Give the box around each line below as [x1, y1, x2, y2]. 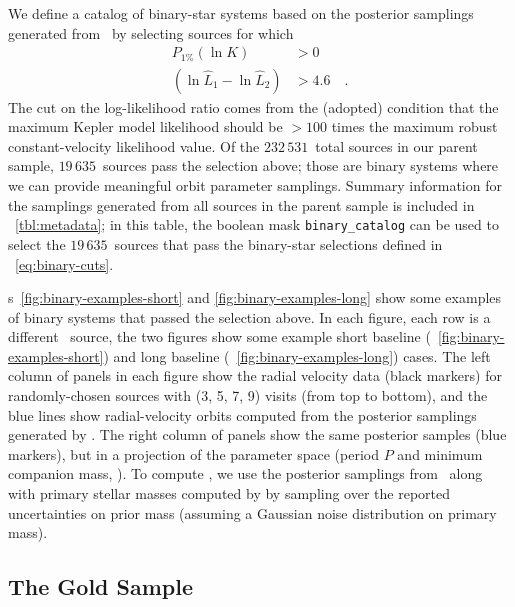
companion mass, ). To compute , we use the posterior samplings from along [8, 463, 483, 484]
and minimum [397, 443, 483, 464]
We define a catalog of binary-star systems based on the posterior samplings [8, 3, 474, 23]
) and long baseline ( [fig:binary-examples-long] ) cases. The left [103, 345, 491, 366]
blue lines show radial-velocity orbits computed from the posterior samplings [8, 404, 477, 425]
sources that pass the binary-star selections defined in [114, 233, 443, 254]
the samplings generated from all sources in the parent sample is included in [8, 194, 475, 215]
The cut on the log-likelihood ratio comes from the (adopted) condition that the [8, 96, 499, 117]
